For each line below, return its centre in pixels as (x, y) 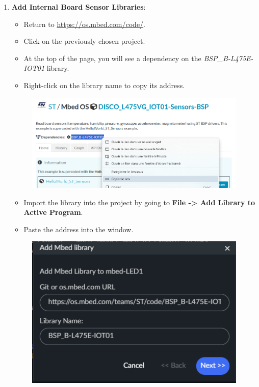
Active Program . (53, 212)
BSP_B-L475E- (228, 58)
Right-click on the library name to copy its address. (104, 85)
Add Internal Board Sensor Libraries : (79, 7)
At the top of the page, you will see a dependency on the (112, 58)
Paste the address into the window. (79, 229)
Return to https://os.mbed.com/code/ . (85, 24)
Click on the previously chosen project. (84, 41)
